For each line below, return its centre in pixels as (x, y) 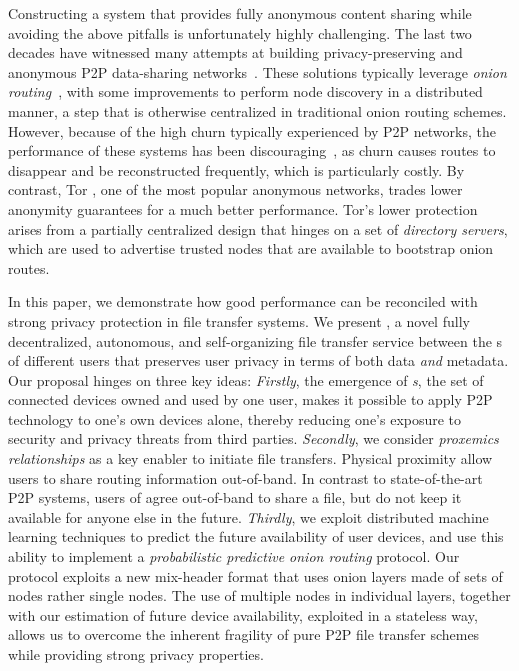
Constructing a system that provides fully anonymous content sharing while (240, 13)
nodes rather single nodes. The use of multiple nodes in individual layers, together (259, 595)
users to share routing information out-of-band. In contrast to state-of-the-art (245, 477)
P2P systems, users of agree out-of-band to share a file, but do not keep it (235, 497)
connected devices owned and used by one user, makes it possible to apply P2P (250, 399)
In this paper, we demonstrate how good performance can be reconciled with (243, 301)
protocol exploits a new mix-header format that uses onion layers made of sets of (255, 575)
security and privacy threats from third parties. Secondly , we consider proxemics (253, 438)
